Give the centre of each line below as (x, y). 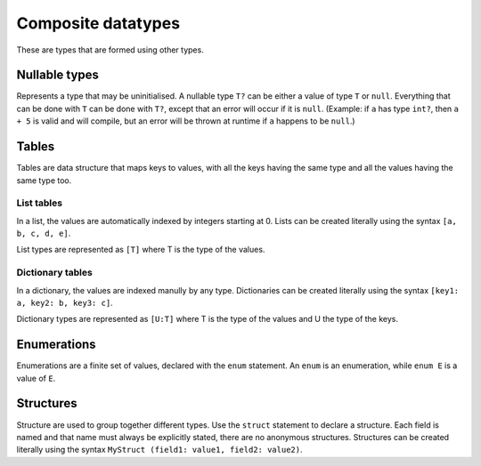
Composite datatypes (98, 23)
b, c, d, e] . (44, 233)
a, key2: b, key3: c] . (65, 302)
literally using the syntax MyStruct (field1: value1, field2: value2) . (159, 450)
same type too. (44, 180)
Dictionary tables (54, 273)
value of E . (36, 378)
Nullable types (58, 75)
